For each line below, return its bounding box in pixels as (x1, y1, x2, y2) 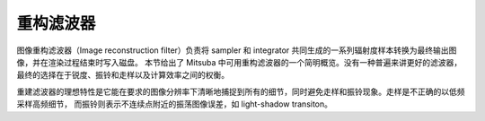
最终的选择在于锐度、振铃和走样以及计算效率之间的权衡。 (16, 70, 229, 81)
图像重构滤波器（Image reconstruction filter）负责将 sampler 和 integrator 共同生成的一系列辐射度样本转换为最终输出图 (16, 45, 457, 56)
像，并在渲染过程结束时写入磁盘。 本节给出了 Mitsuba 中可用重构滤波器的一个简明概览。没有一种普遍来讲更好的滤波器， (16, 56, 463, 67)
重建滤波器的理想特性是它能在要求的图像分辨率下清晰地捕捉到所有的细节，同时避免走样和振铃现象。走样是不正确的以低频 (16, 86, 465, 97)
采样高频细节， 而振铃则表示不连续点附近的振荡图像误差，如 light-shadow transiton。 (16, 99, 332, 109)
